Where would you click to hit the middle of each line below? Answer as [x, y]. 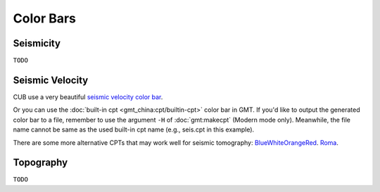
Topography [40, 163]
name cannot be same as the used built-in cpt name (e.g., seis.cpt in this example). [134, 129]
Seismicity [37, 43]
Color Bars [45, 18]
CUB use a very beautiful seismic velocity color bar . [88, 97]
